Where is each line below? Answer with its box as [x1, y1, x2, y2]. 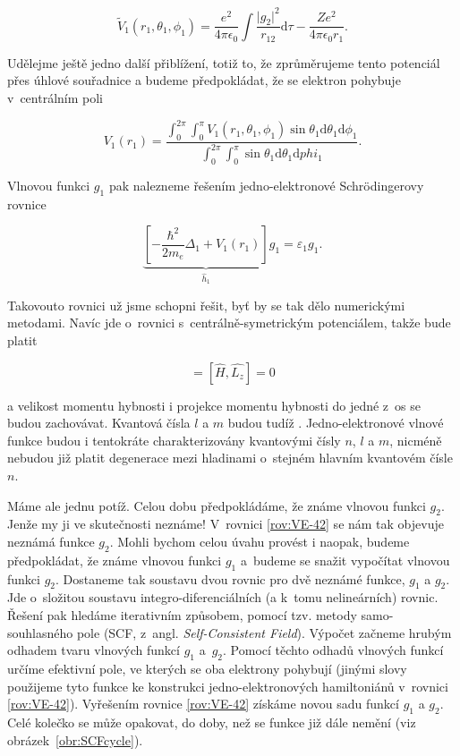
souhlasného [7, 623, 73, 641]
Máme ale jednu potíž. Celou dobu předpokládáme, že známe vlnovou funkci [7, 496, 426, 514]
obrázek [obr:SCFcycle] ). [7, 730, 143, 749]
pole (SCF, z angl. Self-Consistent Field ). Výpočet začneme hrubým [76, 623, 452, 641]
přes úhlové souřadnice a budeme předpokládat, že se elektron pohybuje [7, 71, 401, 89]
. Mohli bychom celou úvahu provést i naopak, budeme [109, 531, 410, 550]
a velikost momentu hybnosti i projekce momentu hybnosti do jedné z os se [7, 395, 421, 414]
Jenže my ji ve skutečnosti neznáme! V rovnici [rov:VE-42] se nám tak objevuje [7, 514, 444, 533]
